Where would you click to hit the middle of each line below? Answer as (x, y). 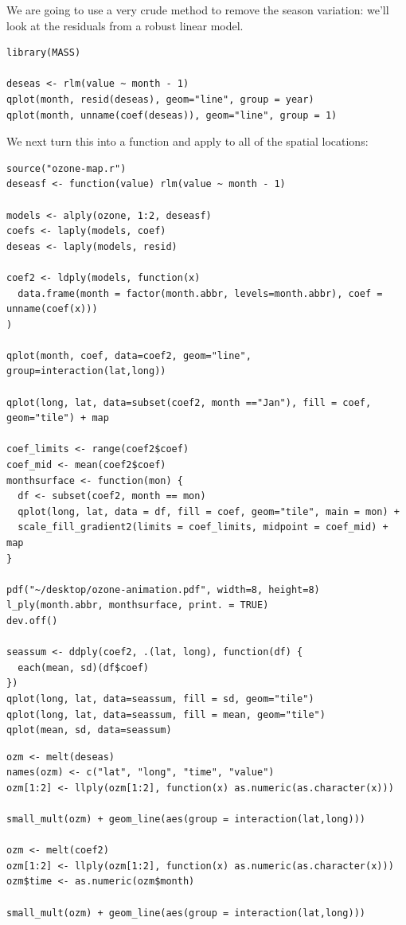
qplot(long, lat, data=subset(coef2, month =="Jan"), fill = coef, (189, 402)
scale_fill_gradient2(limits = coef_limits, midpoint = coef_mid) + (203, 527)
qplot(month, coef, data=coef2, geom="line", (129, 355)
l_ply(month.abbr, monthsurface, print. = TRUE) (138, 605)
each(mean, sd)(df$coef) (83, 667)
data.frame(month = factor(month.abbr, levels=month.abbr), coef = (200, 293)
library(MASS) (44, 53)
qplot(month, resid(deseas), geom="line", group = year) (160, 99)
